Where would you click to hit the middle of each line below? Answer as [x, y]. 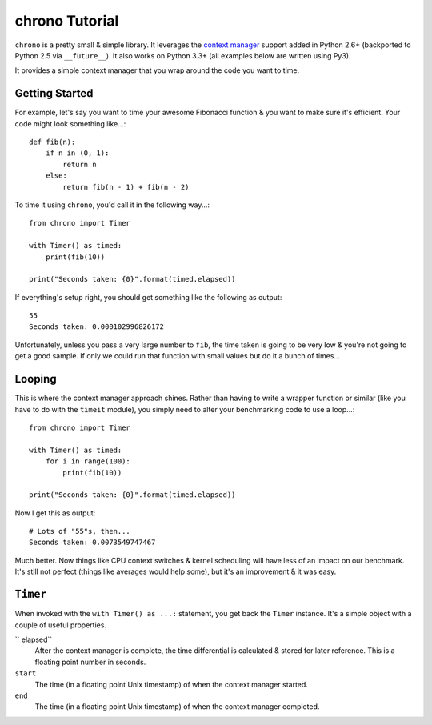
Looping [36, 379]
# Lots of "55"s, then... [80, 531]
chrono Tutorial [67, 21]
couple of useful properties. [61, 625]
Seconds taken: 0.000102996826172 [96, 327]
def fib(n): [52, 142]
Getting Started [54, 93]
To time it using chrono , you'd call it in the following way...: [112, 205]
